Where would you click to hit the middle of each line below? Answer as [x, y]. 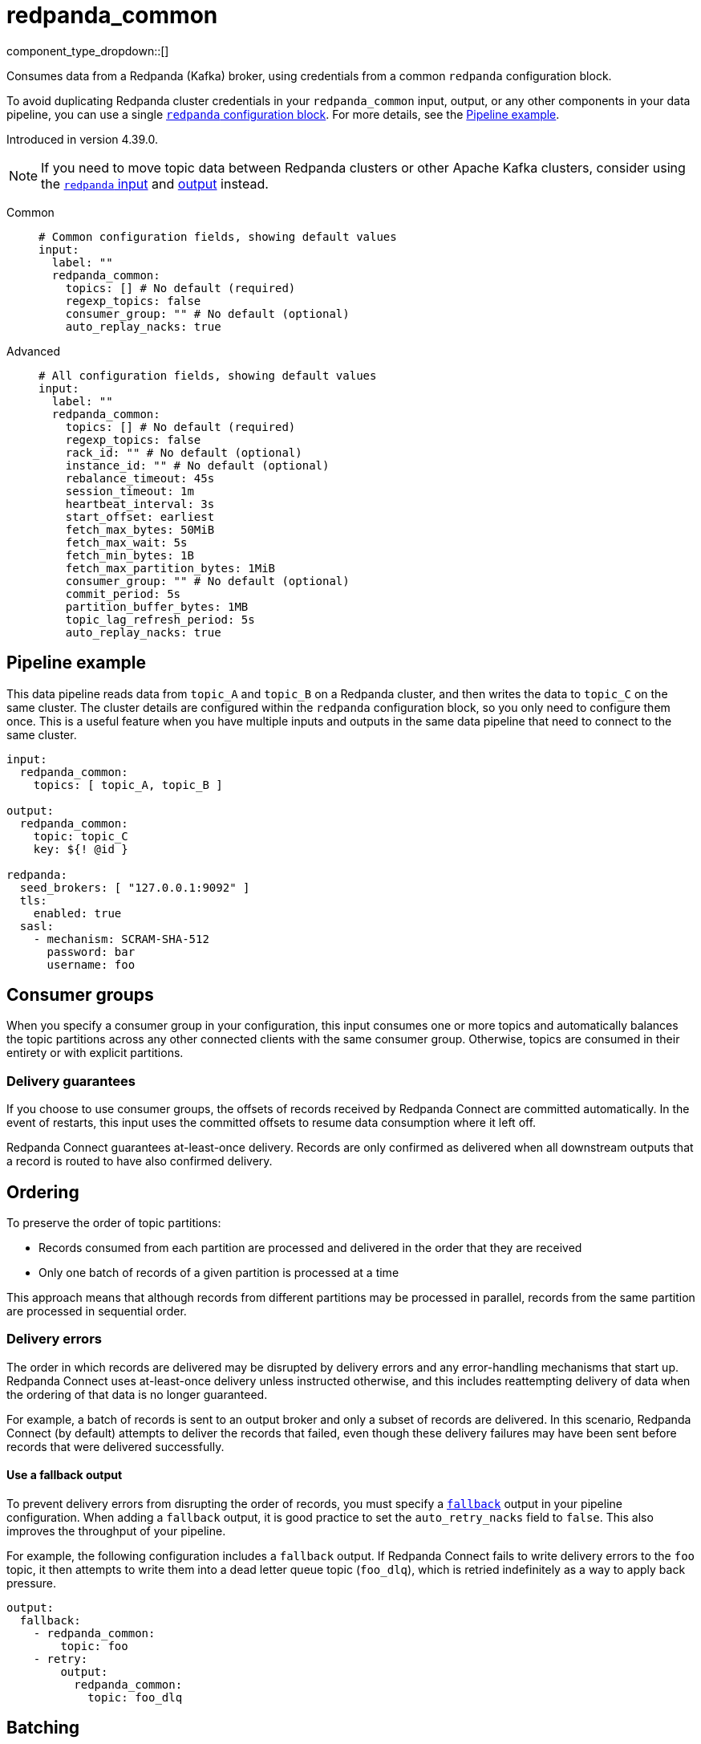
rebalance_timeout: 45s [140, 478]
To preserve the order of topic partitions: [114, 1223]
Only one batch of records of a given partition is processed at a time [219, 1273]
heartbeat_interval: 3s [140, 504]
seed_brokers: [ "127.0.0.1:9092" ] [135, 887]
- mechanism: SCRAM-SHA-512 [121, 939]
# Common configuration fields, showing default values [218, 236]
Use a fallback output [65, 1475]
